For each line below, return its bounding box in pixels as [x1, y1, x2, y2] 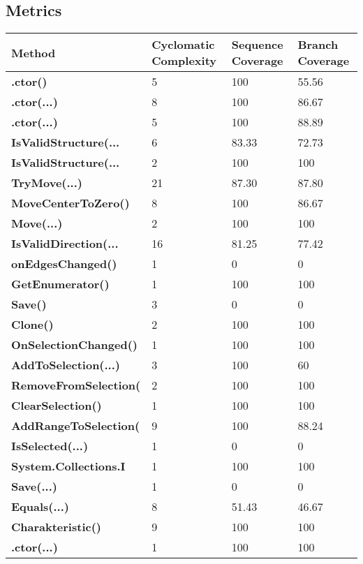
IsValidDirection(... [11, 235, 119, 252]
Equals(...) [11, 498, 69, 515]
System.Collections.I [11, 458, 126, 475]
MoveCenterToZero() [11, 195, 130, 211]
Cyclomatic [151, 36, 215, 53]
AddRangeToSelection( [11, 417, 140, 434]
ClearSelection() [11, 397, 102, 414]
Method [11, 44, 56, 61]
